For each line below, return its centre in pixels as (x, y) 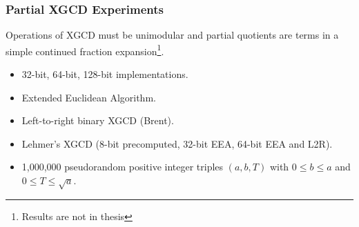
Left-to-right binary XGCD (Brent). (98, 120)
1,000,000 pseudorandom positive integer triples (123, 167)
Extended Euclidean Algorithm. (89, 97)
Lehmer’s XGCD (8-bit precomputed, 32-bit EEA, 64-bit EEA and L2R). (177, 143)
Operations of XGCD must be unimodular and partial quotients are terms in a (172, 35)
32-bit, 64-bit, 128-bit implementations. (105, 74)
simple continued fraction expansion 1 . (85, 50)
